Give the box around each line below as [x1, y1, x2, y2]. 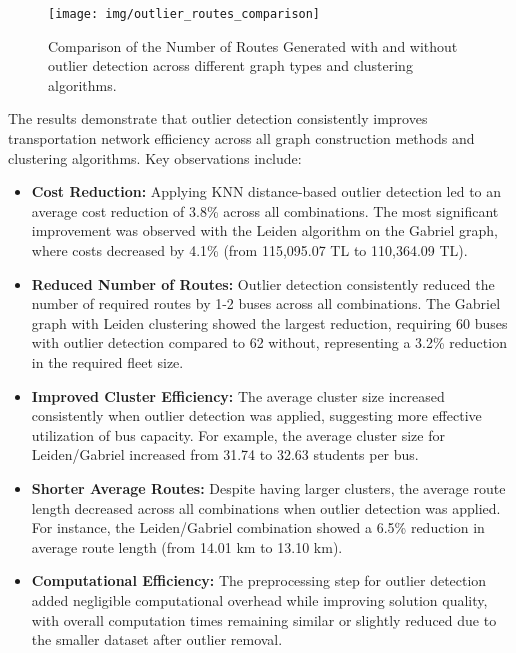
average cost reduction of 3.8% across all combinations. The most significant [31, 200, 499, 221]
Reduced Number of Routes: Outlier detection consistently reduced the [31, 273, 495, 294]
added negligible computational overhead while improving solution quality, [31, 589, 488, 610]
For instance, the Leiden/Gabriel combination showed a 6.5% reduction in [31, 517, 485, 538]
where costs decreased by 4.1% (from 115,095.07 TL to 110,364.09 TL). [31, 240, 468, 260]
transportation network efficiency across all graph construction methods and [8, 128, 475, 149]
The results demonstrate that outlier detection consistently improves [8, 108, 428, 129]
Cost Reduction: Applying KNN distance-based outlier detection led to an [31, 181, 502, 202]
